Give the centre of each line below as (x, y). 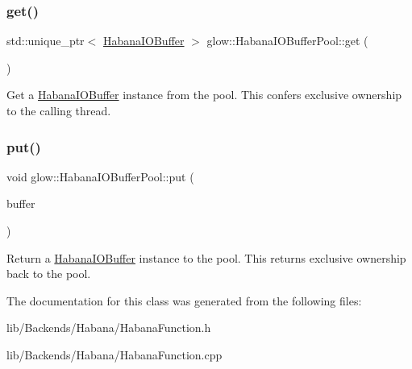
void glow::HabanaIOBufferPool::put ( (100, 176)
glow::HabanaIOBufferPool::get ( (287, 41)
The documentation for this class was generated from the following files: (184, 300)
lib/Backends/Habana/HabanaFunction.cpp (114, 354)
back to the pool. (49, 274)
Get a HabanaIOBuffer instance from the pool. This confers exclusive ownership (204, 95)
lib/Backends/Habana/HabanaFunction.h (109, 328)
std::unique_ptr (46, 41)
